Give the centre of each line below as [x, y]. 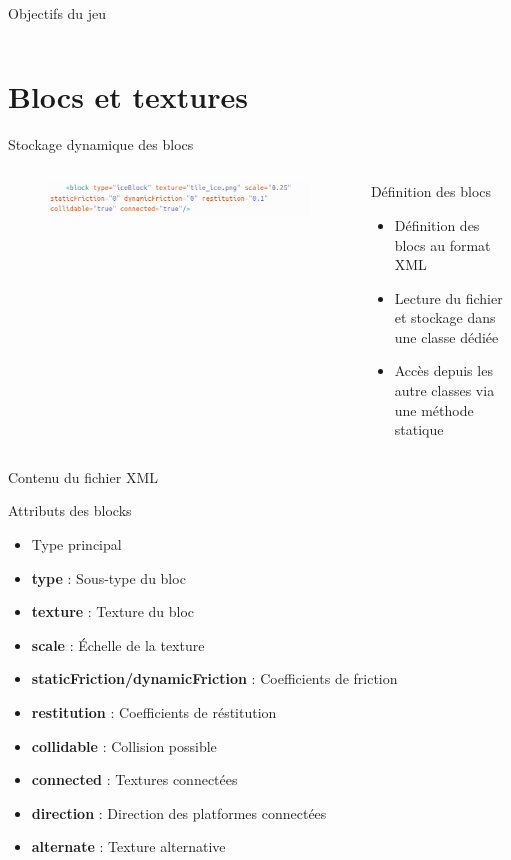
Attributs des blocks [70, 510]
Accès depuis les [443, 370]
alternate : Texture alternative [128, 846]
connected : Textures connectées [134, 779]
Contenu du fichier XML [83, 476]
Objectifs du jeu [57, 13]
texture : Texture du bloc [113, 611]
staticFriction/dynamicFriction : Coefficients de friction [214, 678]
